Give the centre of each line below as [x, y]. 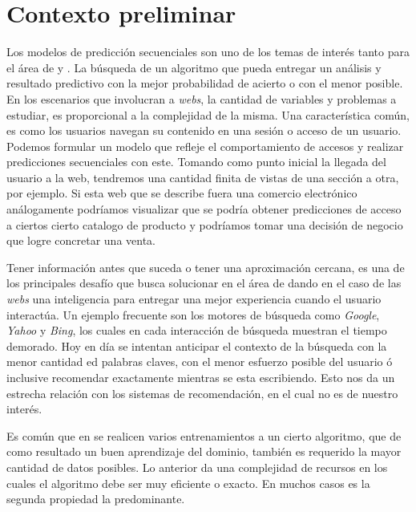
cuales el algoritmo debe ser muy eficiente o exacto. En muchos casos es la [188, 483]
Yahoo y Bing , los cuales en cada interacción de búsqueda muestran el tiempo [197, 330]
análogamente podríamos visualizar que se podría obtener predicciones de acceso [204, 209]
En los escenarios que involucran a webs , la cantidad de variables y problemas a [202, 98]
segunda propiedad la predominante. [96, 499]
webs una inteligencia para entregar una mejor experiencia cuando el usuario [194, 299]
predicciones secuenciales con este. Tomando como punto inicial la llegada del [196, 162]
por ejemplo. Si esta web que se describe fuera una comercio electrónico [182, 193]
